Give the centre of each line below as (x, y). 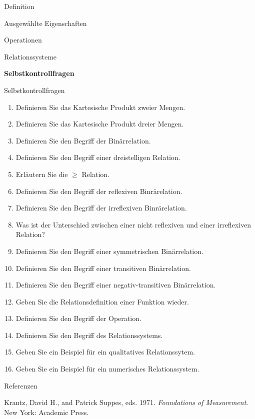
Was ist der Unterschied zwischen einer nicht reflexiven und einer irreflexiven (133, 224)
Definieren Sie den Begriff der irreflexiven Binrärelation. (101, 208)
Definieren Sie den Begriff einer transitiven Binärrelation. (103, 268)
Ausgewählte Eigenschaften (45, 23)
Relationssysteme (30, 56)
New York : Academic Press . (46, 412)
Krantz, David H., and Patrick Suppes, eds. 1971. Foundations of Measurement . (126, 402)
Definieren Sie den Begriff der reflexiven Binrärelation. (99, 191)
